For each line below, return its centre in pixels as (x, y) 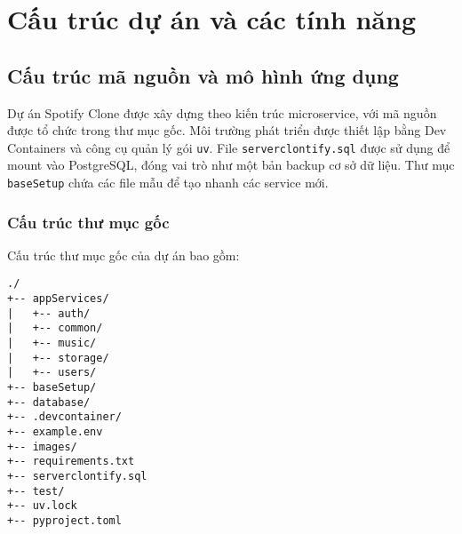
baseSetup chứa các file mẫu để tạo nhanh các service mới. (168, 183)
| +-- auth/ (49, 313)
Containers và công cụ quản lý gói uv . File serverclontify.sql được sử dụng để (229, 147)
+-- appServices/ (58, 299)
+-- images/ (42, 446)
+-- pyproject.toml (64, 520)
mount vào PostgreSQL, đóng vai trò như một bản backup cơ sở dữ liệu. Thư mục (231, 165)
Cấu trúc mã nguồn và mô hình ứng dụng (203, 75)
